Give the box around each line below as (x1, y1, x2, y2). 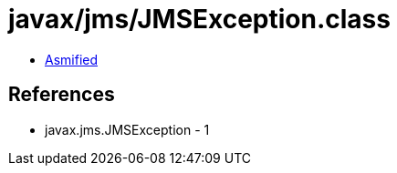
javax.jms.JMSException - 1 (45, 121, 210, 137)
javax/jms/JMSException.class (8, 4, 391, 35)
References (8, 83, 115, 107)
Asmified (45, 51, 99, 67)
